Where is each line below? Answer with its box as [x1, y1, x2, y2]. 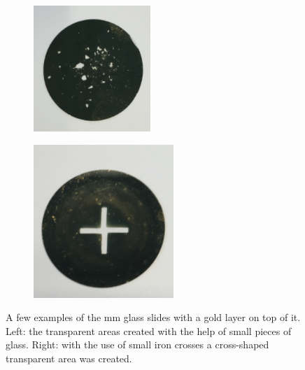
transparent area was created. [6, 350, 132, 365]
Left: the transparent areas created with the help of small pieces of [6, 323, 292, 338]
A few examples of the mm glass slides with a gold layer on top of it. [6, 310, 301, 325]
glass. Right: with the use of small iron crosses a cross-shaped [6, 337, 269, 352]
